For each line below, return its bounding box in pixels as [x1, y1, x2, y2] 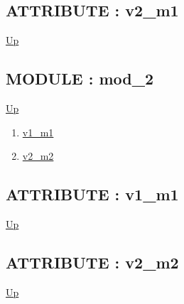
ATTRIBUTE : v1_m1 [6, 183, 179, 205]
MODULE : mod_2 [6, 67, 153, 89]
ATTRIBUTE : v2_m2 [6, 251, 179, 273]
